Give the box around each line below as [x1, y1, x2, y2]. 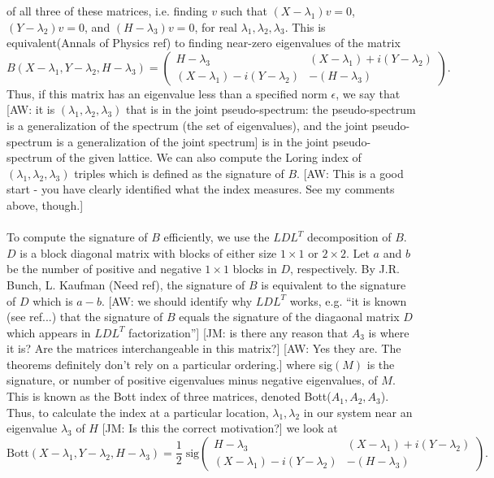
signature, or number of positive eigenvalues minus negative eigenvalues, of [6, 372, 378, 389]
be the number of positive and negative [6, 260, 201, 277]
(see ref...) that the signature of [6, 308, 163, 325]
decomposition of [307, 228, 392, 246]
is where [368, 324, 409, 341]
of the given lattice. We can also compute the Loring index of [56, 149, 362, 166]
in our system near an [303, 403, 413, 420]
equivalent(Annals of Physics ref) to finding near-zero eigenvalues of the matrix [6, 34, 401, 51]
